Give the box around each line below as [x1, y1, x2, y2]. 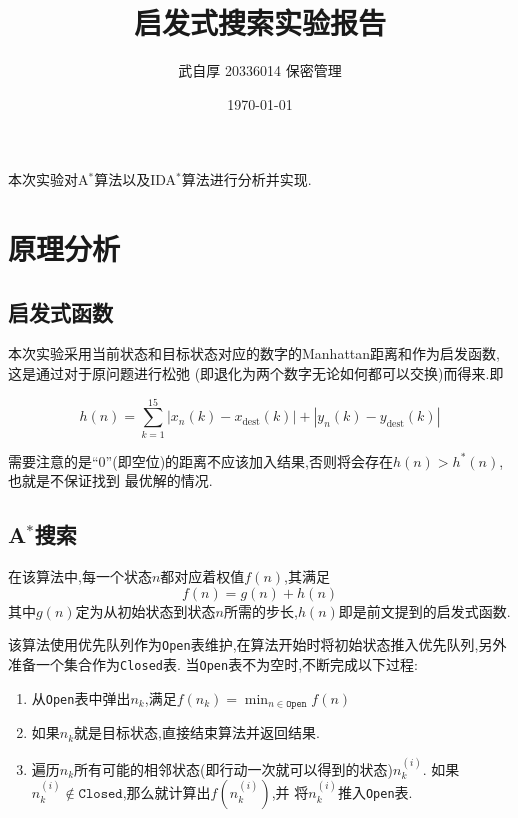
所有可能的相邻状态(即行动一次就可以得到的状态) [74, 758, 393, 779]
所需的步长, [223, 600, 298, 621]
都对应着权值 [160, 566, 245, 587]
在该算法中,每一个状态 [8, 566, 152, 587]
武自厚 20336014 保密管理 [178, 60, 342, 81]
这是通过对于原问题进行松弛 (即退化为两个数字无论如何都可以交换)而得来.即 [8, 363, 504, 384]
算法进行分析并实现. [181, 169, 312, 190]
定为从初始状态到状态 [75, 600, 216, 621]
